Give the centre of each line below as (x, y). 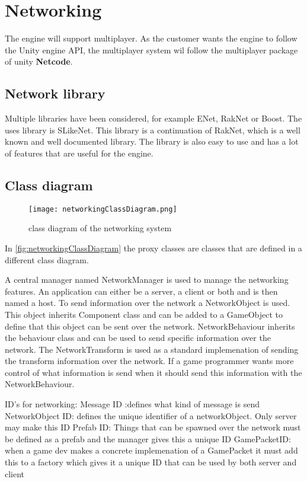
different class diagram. (47, 259)
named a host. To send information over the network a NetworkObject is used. (148, 303)
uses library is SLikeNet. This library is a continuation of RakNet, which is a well (153, 130)
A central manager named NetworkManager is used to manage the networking (147, 280)
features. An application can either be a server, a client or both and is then (141, 291)
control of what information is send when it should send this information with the (153, 372)
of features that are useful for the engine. (79, 153)
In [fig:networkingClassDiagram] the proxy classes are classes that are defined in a (153, 248)
